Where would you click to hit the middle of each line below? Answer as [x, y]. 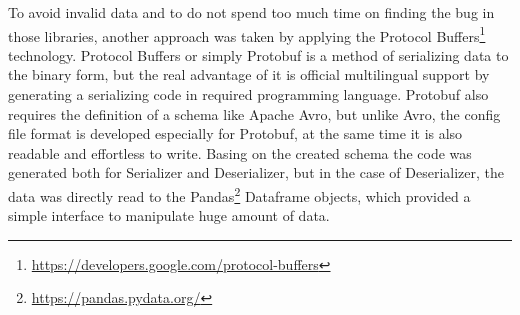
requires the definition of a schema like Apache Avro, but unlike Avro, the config [254, 113]
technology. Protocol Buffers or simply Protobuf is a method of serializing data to [258, 54]
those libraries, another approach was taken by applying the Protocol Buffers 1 [247, 34]
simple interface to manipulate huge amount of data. [169, 215]
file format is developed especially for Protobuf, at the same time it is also [235, 133]
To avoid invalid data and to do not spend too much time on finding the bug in [251, 12]
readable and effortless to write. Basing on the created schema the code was [240, 152]
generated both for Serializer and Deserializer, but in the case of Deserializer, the [256, 172]
